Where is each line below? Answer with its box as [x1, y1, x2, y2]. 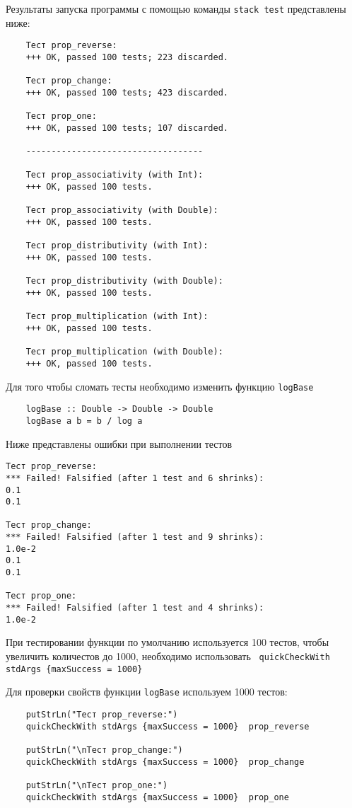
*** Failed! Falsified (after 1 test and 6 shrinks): [6, 473, 264, 483]
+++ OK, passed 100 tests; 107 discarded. [25, 122, 228, 133]
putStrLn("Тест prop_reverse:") [25, 709, 178, 720]
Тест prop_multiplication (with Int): [25, 311, 209, 322]
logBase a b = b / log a [25, 415, 143, 426]
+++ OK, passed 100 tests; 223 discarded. [25, 52, 228, 62]
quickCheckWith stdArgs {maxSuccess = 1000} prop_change [25, 756, 305, 767]
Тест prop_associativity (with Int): [25, 170, 204, 180]
